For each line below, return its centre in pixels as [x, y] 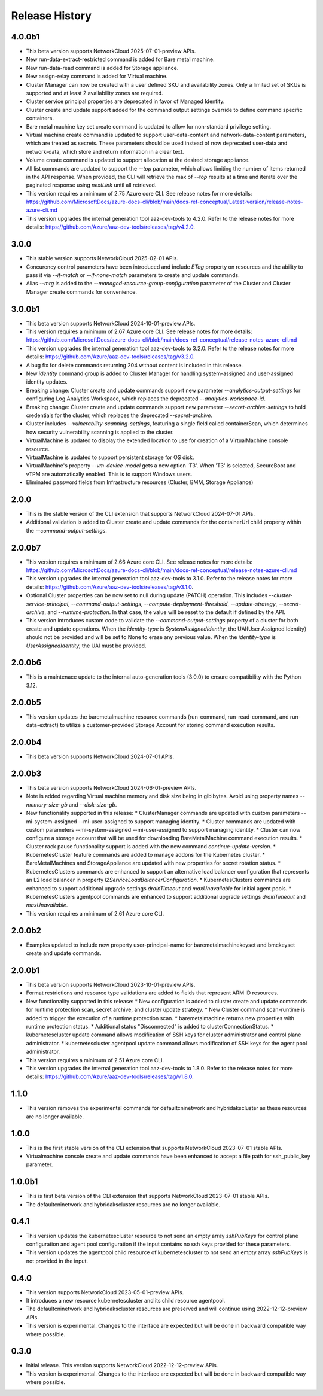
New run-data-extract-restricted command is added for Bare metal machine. [120, 59]
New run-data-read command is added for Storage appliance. [102, 68]
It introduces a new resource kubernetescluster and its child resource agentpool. [126, 1300]
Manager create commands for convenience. [82, 292]
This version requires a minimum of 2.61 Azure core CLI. [95, 913]
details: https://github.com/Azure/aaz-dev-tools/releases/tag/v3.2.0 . [110, 357]
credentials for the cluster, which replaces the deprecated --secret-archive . [119, 415]
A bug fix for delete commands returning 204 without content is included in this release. [135, 365]
